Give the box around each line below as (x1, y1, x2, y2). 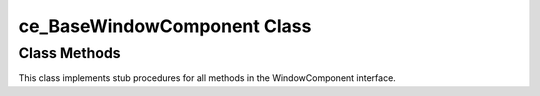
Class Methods (18, 44, 121, 62)
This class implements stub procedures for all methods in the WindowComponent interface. (18, 72, 397, 84)
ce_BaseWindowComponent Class (18, 15, 312, 37)
